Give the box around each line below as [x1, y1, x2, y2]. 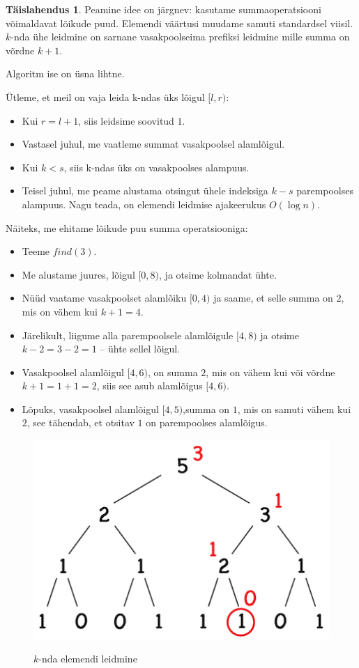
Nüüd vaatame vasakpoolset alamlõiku [22, 290, 187, 305]
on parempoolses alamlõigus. [146, 415, 268, 430]
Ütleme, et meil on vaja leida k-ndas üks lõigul [6, 89, 205, 104]
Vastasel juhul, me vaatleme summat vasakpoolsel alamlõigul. [22, 137, 285, 151]
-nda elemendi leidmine [38, 651, 137, 666]
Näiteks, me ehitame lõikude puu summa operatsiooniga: [6, 220, 248, 235]
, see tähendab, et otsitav [26, 415, 135, 430]
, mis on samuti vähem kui [237, 401, 351, 416]
